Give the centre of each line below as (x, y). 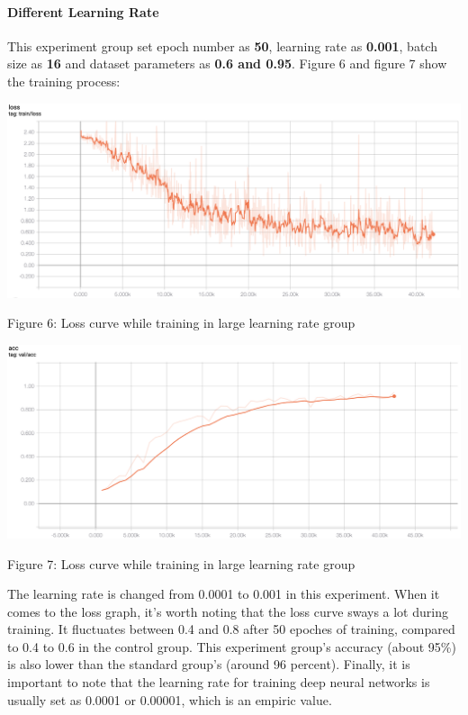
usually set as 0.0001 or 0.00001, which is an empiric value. (170, 699)
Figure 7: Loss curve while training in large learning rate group (181, 563)
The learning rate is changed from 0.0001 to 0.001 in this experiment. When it (224, 594)
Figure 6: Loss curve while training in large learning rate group (181, 323)
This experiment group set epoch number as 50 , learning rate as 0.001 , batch (222, 45)
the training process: (64, 81)
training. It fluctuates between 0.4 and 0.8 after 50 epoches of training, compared (231, 629)
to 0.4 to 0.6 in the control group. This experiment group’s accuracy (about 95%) (232, 646)
